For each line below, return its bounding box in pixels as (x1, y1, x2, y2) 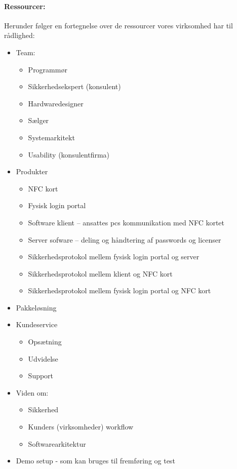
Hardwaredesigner (28, 98, 84, 108)
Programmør (28, 64, 67, 74)
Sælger (28, 115, 49, 126)
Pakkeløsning (16, 302, 57, 312)
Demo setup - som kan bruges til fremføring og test (16, 455, 175, 466)
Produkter (16, 166, 48, 177)
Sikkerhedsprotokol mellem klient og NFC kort (28, 268, 173, 279)
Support (28, 370, 54, 381)
